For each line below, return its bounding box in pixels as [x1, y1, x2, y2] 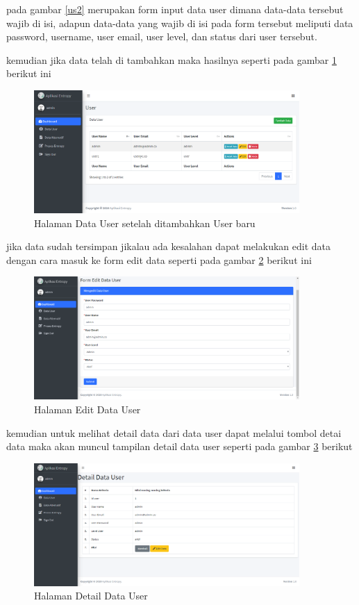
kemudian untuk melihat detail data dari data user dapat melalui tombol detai [6, 425, 342, 440]
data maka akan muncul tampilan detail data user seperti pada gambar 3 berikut [6, 439, 353, 454]
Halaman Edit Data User [34, 401, 141, 416]
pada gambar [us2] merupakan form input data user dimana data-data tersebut [6, 2, 344, 16]
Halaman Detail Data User [34, 588, 148, 603]
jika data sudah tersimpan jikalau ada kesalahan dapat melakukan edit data [6, 239, 331, 254]
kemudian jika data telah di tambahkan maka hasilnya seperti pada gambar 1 [6, 52, 337, 67]
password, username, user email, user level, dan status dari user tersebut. [6, 29, 317, 44]
